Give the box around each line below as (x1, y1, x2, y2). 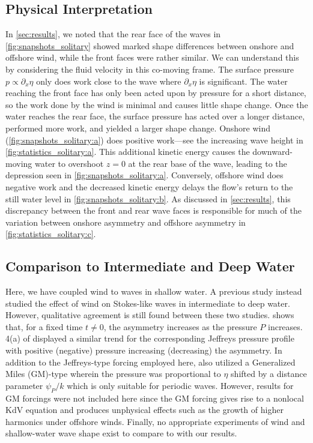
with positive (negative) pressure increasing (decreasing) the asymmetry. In (5, 344, 282, 357)
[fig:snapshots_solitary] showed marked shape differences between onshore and (5, 39, 294, 52)
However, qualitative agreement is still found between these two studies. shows (5, 309, 294, 321)
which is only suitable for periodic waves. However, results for (67, 379, 294, 391)
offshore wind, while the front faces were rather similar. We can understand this (5, 51, 299, 64)
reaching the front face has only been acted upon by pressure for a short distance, (5, 86, 306, 99)
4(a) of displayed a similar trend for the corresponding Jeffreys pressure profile (5, 332, 294, 345)
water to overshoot (34, 157, 104, 169)
